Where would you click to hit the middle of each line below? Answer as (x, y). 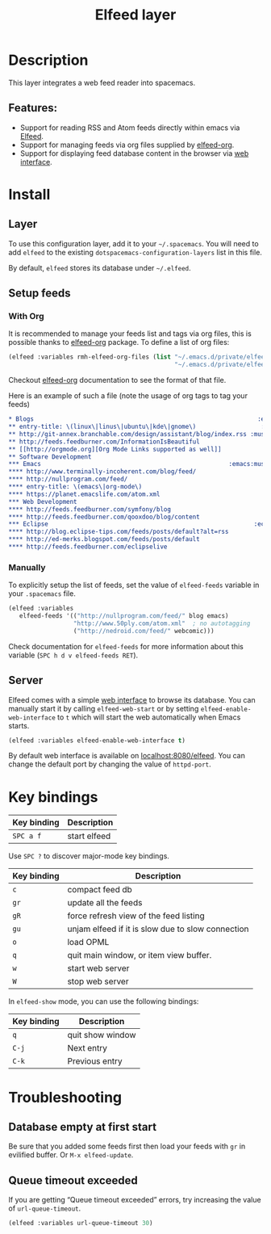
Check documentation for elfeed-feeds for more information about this (126, 646)
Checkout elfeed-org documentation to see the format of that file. (117, 380)
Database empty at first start (83, 1127)
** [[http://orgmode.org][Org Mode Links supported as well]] (115, 449)
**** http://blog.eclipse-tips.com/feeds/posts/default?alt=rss (119, 532)
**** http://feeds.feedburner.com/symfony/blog (90, 509)
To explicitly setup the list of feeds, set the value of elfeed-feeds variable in (134, 585)
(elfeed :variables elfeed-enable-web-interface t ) (97, 741)
